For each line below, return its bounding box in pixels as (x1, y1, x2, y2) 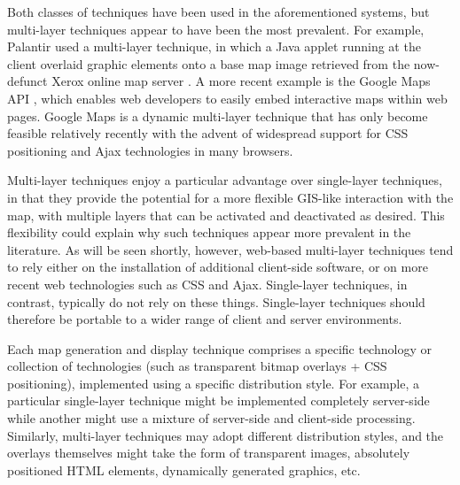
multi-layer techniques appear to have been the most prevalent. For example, (7, 19, 425, 38)
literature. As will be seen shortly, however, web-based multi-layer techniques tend (7, 240, 454, 258)
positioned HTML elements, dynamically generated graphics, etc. (7, 460, 361, 479)
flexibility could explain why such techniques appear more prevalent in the (7, 223, 411, 242)
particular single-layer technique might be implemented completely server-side (7, 391, 430, 410)
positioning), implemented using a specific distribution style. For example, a (7, 373, 420, 392)
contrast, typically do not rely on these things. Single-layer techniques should (7, 292, 425, 311)
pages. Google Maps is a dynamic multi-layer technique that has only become (7, 106, 428, 125)
